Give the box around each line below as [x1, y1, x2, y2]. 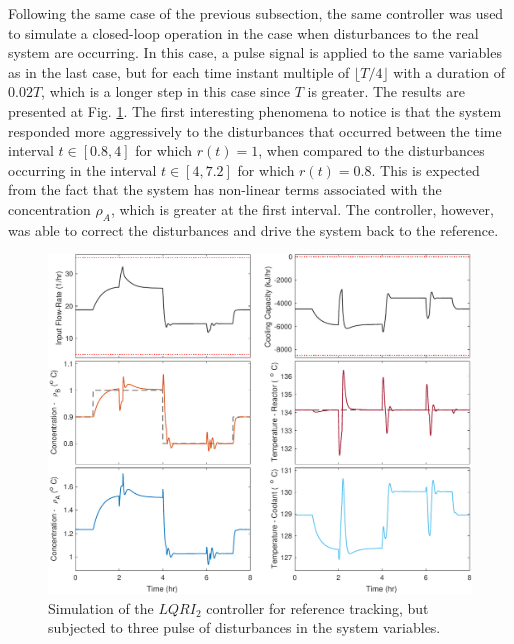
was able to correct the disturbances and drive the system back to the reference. [8, 219, 499, 240]
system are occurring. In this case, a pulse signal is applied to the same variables [8, 42, 502, 63]
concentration [8, 198, 91, 219]
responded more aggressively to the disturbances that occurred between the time [8, 120, 502, 141]
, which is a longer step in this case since [41, 81, 290, 102]
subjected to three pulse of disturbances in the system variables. [48, 617, 441, 638]
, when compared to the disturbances [258, 140, 485, 161]
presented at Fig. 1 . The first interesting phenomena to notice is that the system [8, 100, 502, 121]
